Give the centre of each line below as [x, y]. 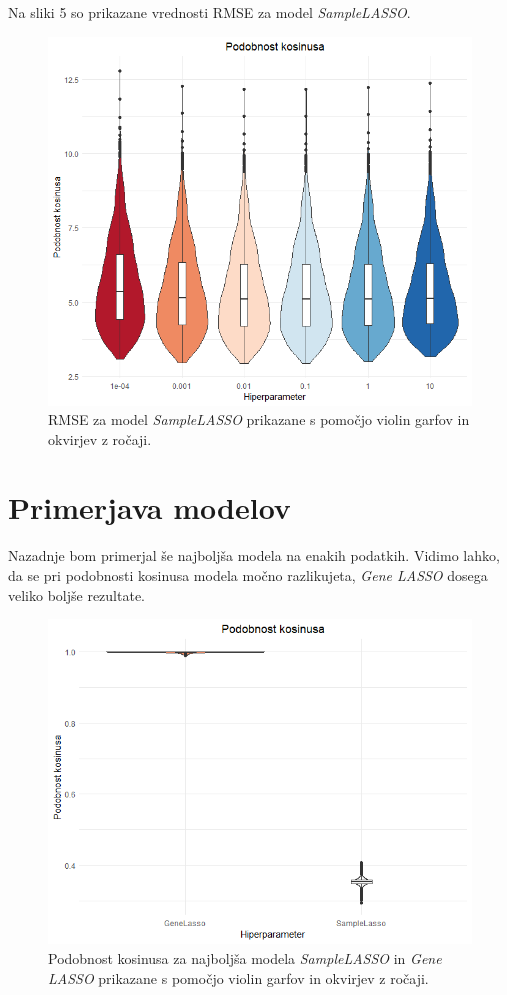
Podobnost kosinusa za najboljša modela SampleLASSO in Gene [245, 957]
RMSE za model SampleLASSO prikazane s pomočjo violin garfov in [259, 419]
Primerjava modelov [149, 507]
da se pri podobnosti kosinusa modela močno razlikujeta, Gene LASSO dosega [248, 575]
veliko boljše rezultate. [77, 594]
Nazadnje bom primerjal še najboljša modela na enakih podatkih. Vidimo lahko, [254, 555]
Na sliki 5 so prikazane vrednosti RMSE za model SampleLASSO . [209, 12]
